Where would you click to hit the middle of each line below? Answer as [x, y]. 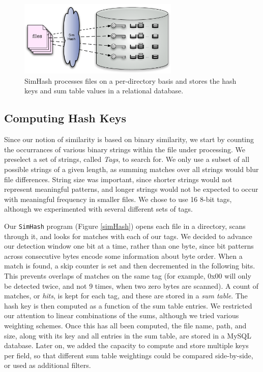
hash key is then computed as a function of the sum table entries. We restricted [128, 305]
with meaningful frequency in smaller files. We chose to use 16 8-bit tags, [118, 199]
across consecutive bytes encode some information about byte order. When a [123, 256]
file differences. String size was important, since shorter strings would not [118, 179]
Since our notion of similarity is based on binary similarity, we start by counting [129, 139]
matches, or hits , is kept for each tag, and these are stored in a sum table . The [126, 296]
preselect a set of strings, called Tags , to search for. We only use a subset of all [127, 159]
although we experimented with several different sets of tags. [98, 209]
